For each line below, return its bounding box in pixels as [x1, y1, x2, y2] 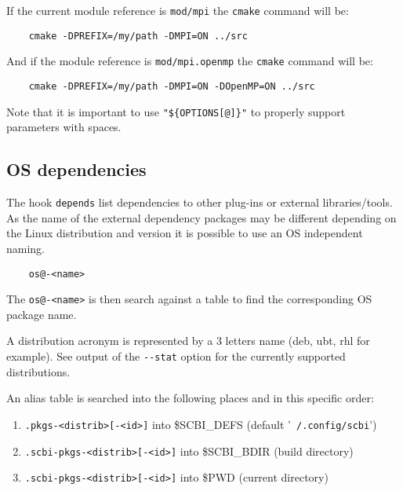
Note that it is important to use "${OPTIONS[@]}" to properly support [6, 103, 346, 119]
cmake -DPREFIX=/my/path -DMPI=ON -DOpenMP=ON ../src [28, 80, 315, 92]
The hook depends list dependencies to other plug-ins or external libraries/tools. [6, 194, 393, 211]
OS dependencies [6, 157, 147, 181]
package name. [6, 306, 77, 322]
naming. [6, 240, 45, 256]
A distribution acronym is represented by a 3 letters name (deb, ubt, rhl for [6, 332, 370, 349]
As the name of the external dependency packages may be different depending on [6, 209, 397, 225]
